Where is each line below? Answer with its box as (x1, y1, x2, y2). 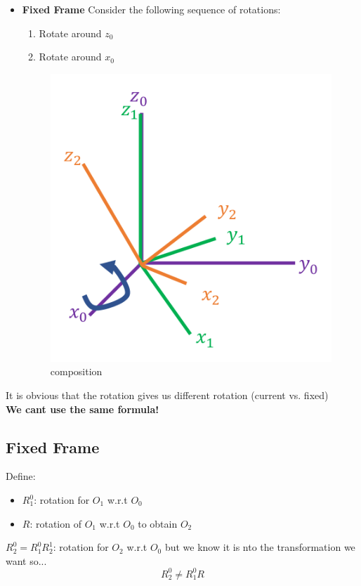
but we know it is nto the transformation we (164, 540, 355, 554)
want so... (6, 553, 47, 568)
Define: (6, 469, 36, 483)
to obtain (138, 516, 178, 530)
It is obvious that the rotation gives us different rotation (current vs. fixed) (6, 388, 329, 403)
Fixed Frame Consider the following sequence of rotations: (22, 2, 281, 16)
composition (50, 364, 103, 379)
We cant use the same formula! (6, 401, 159, 416)
